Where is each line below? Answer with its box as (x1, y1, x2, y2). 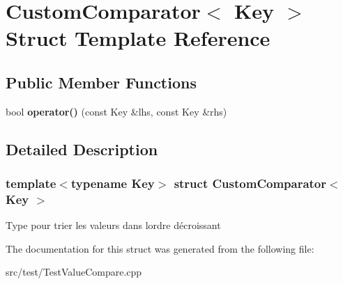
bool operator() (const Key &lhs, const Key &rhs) (6, 104, 227, 118)
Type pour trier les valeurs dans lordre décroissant (6, 218, 221, 232)
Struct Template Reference (6, 24, 270, 52)
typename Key (70, 175, 155, 192)
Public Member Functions (6, 71, 197, 93)
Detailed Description (6, 138, 158, 159)
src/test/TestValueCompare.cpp (6, 265, 142, 279)
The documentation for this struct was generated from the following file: (6, 241, 314, 255)
